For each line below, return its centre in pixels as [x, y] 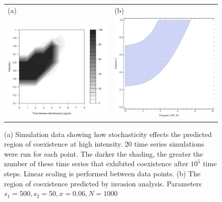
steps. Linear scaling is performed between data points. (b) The [102, 173]
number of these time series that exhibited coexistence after [96, 163]
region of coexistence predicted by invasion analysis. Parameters [103, 183]
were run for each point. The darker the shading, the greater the [104, 153]
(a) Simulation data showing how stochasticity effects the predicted [108, 134]
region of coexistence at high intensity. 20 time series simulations [104, 144]
